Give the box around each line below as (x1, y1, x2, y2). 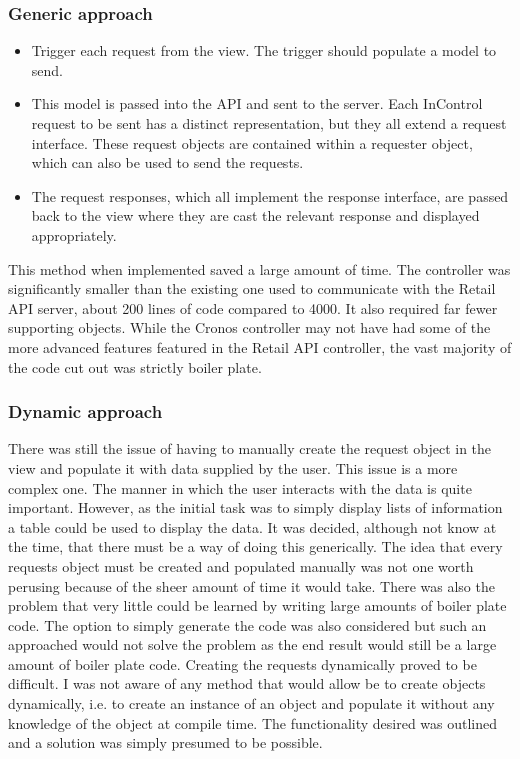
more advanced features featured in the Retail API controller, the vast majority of (8, 336, 512, 357)
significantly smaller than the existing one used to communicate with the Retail (8, 278, 496, 299)
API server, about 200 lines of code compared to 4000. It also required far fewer (8, 297, 498, 318)
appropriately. (31, 224, 117, 245)
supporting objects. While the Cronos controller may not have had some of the (8, 317, 491, 338)
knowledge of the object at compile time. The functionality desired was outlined (8, 712, 498, 733)
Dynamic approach (8, 399, 163, 424)
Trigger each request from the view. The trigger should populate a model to (31, 40, 497, 61)
